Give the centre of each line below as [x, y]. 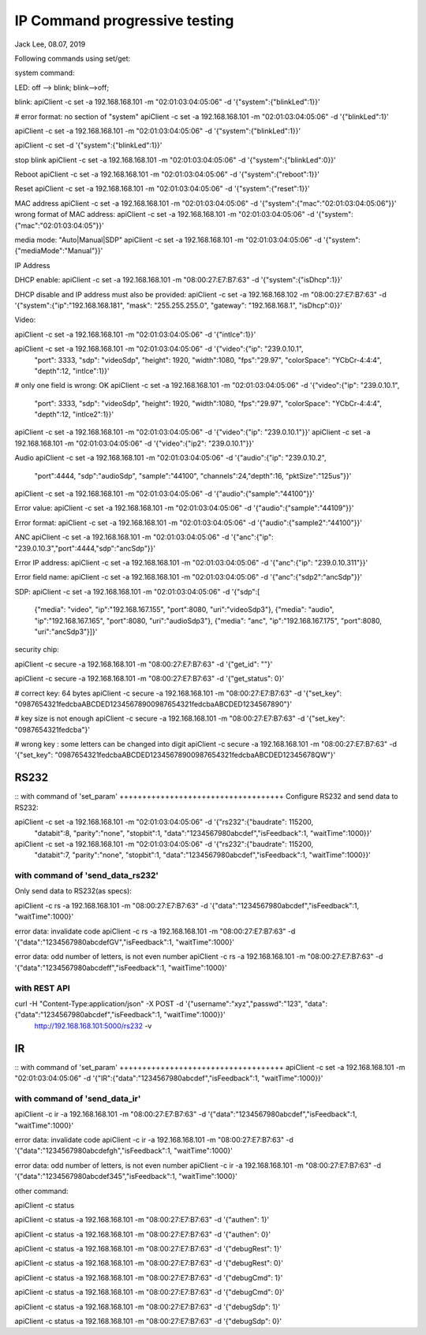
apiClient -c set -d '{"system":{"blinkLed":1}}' [88, 145]
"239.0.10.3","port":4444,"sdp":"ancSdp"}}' [85, 548]
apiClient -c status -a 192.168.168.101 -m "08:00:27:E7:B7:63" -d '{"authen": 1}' [142, 1220]
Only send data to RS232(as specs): [73, 891]
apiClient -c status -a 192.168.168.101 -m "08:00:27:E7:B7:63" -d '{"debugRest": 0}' [149, 1263]
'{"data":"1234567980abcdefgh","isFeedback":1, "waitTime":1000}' [123, 1150]
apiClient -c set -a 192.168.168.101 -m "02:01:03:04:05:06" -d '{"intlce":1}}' [135, 334]
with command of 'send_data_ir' [78, 1098]
